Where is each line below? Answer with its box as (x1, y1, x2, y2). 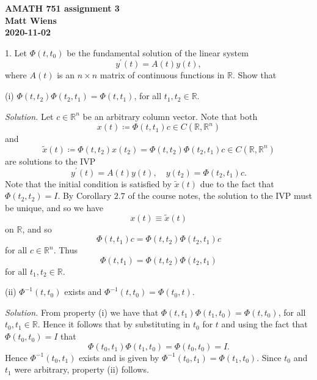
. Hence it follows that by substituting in (37, 318, 191, 330)
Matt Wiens (5, 13, 57, 26)
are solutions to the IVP (5, 154, 96, 167)
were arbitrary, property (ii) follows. (14, 363, 149, 376)
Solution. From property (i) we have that (5, 305, 159, 318)
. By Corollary (57, 189, 112, 202)
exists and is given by (79, 351, 159, 363)
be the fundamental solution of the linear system (67, 46, 249, 59)
